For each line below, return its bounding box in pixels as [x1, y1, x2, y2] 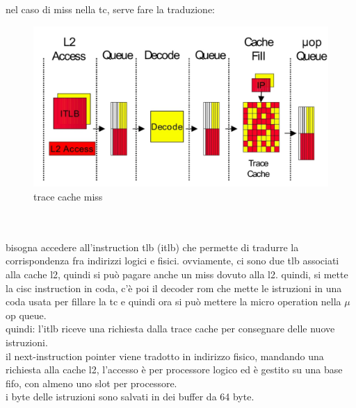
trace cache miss [33, 189, 103, 204]
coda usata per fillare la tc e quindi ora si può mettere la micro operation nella [6, 294, 341, 309]
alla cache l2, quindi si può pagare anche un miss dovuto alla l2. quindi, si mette [6, 267, 348, 282]
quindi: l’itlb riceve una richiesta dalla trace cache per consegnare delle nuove [6, 321, 335, 336]
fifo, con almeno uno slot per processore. [6, 375, 177, 390]
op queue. [6, 307, 47, 322]
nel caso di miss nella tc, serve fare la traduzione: [6, 2, 215, 16]
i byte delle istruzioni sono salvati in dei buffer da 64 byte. [6, 389, 254, 404]
